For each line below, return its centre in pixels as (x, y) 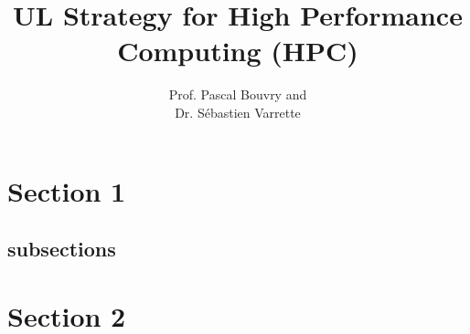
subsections (62, 249)
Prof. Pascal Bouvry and (238, 94)
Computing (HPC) (238, 51)
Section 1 (67, 190)
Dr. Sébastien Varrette (238, 112)
